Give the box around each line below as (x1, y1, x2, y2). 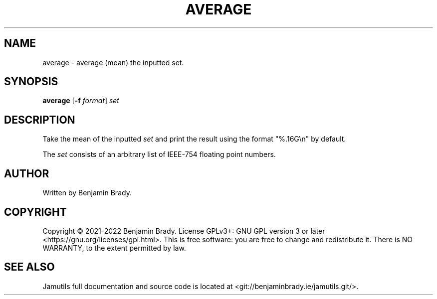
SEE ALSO (4, 261, 55, 274)
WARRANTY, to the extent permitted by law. (42, 243, 186, 252)
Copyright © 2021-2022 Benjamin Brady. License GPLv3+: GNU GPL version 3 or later (42, 226, 325, 235)
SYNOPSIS (4, 75, 58, 88)
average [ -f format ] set (42, 96, 119, 105)
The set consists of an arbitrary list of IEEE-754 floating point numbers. (42, 150, 276, 159)
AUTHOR (4, 167, 49, 180)
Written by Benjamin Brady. (42, 188, 132, 197)
